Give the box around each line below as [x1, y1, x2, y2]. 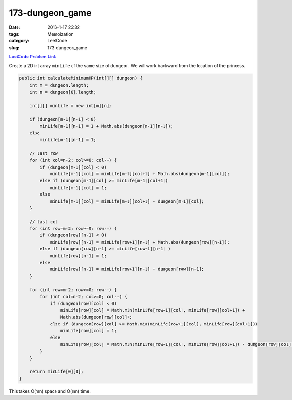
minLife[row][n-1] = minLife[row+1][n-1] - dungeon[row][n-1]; [50, 267, 204, 272]
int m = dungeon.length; [29, 82, 89, 88]
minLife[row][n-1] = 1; [50, 253, 107, 258]
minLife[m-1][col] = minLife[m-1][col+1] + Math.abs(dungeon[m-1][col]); [50, 171, 230, 176]
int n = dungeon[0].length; [29, 89, 97, 95]
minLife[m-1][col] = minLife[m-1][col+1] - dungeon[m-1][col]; [50, 198, 204, 204]
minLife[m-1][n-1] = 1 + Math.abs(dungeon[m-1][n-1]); [39, 123, 174, 129]
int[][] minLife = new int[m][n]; [29, 103, 112, 109]
